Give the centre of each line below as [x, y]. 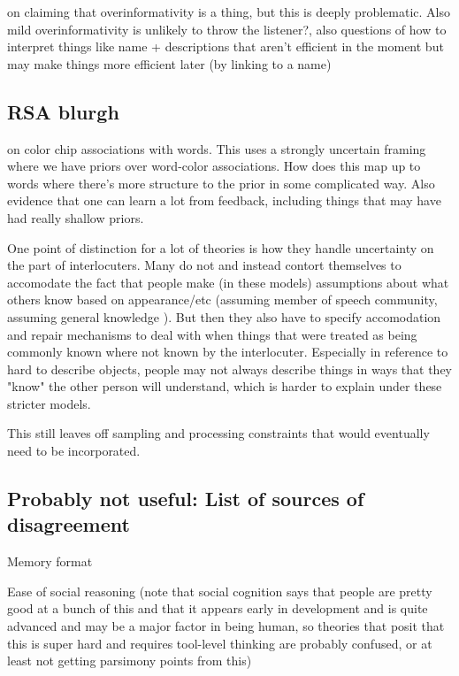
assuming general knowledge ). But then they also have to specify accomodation [224, 316]
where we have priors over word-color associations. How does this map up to [214, 166]
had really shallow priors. [76, 217]
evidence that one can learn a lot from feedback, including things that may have [224, 200]
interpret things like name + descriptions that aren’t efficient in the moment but [226, 46]
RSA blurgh [63, 111]
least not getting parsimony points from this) [130, 661]
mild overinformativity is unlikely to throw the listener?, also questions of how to [227, 29]
